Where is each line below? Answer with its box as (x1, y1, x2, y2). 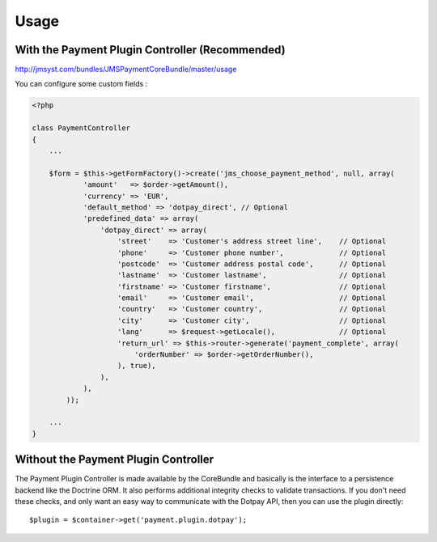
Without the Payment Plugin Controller (15, 453, 214, 467)
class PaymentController (32, 124, 131, 133)
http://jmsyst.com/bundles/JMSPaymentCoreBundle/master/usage (15, 65, 237, 74)
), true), (117, 361, 157, 371)
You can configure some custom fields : (15, 79, 148, 89)
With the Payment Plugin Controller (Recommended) (15, 43, 286, 57)
